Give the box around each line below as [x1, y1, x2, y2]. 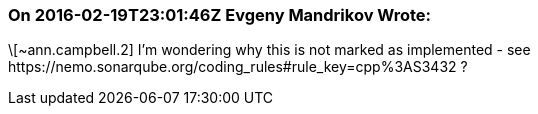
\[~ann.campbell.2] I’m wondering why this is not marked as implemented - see [8, 41, 531, 59]
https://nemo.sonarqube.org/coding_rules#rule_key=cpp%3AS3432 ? [8, 58, 468, 76]
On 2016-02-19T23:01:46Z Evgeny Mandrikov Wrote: [8, 5, 432, 25]
